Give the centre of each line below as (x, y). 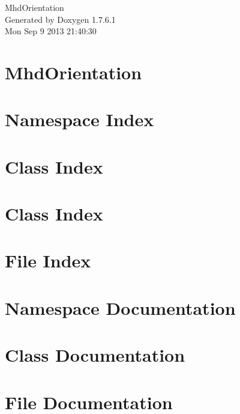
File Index (48, 260)
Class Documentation (95, 355)
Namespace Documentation (120, 307)
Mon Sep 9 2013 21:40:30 (51, 31)
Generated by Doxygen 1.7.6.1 (60, 19)
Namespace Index (79, 119)
